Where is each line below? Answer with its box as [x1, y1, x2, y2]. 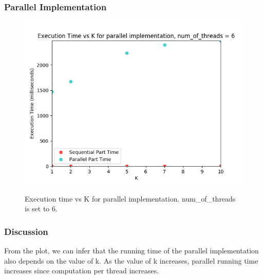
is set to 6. [25, 203, 58, 214]
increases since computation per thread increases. [4, 265, 159, 276]
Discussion [4, 225, 48, 237]
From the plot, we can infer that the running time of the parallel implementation [4, 245, 259, 256]
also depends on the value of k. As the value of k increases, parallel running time [4, 255, 258, 266]
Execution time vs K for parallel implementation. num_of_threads [25, 193, 236, 204]
